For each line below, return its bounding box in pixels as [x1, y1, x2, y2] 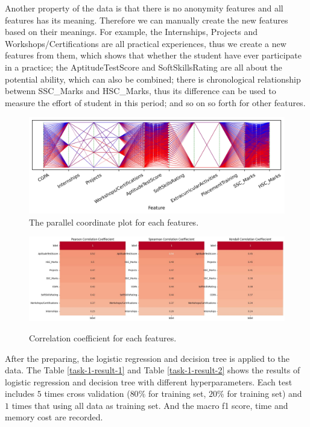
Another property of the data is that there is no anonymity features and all [5, 2, 283, 14]
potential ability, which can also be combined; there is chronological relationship [5, 72, 301, 85]
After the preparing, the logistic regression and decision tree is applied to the [5, 352, 289, 364]
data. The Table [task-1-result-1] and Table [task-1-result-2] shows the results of [5, 364, 300, 376]
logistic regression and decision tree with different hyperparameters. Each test [5, 375, 293, 388]
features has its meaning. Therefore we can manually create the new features [5, 13, 288, 26]
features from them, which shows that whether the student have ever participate [5, 49, 302, 62]
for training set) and [227, 387, 302, 400]
